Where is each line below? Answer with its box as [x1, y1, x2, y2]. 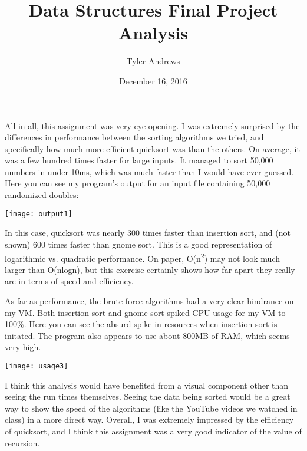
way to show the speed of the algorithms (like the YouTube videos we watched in [5, 401, 298, 414]
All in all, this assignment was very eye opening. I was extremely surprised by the [5, 119, 300, 131]
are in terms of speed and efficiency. [5, 275, 134, 287]
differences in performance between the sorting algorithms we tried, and [5, 131, 264, 143]
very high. [5, 341, 41, 353]
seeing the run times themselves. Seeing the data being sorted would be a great [5, 390, 291, 403]
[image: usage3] [5, 361, 68, 370]
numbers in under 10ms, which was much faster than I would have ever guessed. [5, 165, 294, 177]
